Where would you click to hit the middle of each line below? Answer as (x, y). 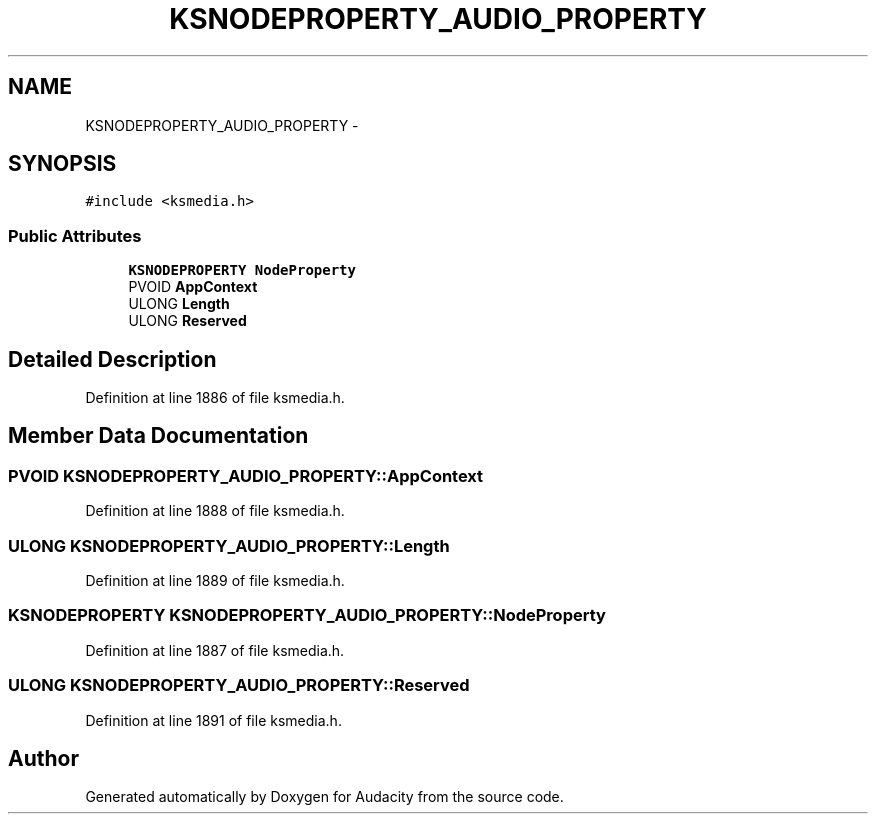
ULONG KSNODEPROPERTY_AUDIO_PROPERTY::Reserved (239, 685)
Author (43, 758)
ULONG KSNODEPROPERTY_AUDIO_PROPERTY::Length (229, 545)
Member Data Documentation (158, 436)
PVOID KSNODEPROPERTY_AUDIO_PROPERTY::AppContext (246, 475)
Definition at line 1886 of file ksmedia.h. (215, 398)
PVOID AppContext (193, 287)
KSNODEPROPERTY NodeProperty (242, 270)
